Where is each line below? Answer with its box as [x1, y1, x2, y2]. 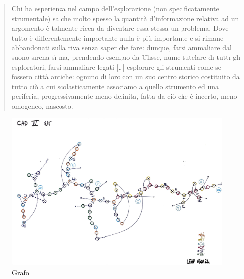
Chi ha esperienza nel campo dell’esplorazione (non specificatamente [11, 3, 219, 13]
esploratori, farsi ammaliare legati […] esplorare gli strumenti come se [11, 61, 222, 72]
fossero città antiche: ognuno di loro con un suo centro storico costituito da [11, 71, 240, 82]
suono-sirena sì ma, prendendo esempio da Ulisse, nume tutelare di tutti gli [11, 52, 241, 62]
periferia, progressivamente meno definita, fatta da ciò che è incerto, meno [11, 91, 237, 101]
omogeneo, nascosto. [11, 100, 73, 111]
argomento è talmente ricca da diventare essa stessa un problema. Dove [11, 23, 229, 33]
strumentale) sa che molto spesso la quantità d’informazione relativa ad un [11, 13, 239, 23]
